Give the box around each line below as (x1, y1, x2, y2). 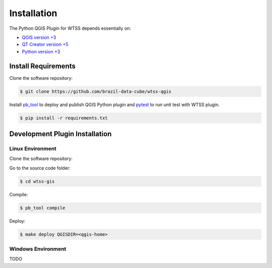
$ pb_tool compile (20, 205, 65, 210)
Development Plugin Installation (9, 129, 112, 138)
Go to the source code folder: (9, 165, 71, 171)
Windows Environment (9, 245, 66, 252)
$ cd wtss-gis (20, 178, 55, 184)
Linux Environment (9, 145, 56, 152)
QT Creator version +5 (22, 41, 69, 47)
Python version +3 (22, 48, 60, 55)
